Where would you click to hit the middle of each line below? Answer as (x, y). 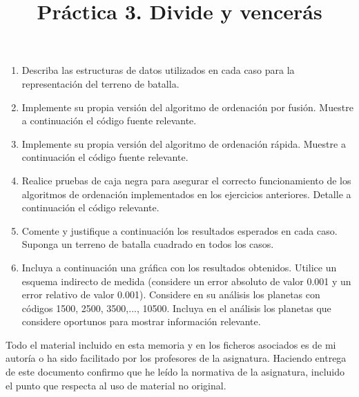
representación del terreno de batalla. (100, 83)
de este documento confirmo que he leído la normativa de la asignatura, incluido (175, 372)
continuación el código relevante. (90, 207)
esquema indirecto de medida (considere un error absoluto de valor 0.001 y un (186, 281)
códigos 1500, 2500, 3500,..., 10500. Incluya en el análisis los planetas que (176, 308)
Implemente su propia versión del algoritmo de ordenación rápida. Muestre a (184, 143)
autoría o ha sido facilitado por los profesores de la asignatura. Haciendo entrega (176, 358)
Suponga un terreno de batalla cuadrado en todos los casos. (148, 244)
